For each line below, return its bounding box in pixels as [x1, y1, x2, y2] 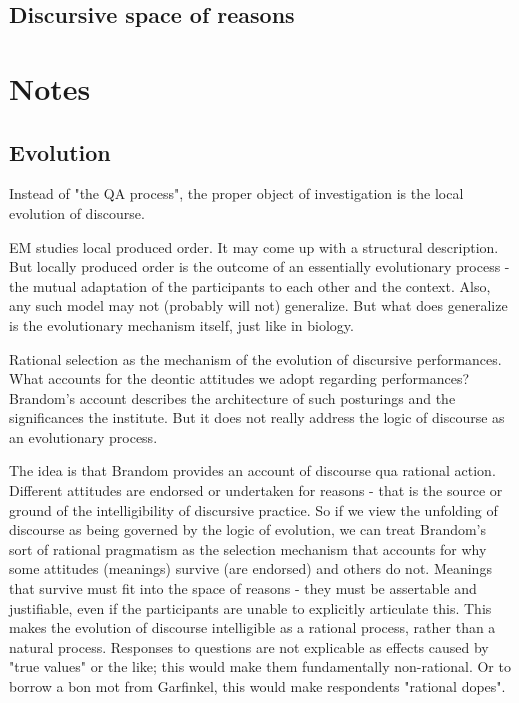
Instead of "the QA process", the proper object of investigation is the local [9, 183, 464, 204]
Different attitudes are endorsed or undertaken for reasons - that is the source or [9, 480, 503, 501]
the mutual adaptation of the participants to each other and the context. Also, [9, 275, 491, 296]
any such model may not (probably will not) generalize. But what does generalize [9, 295, 508, 316]
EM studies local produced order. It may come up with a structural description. [9, 236, 499, 257]
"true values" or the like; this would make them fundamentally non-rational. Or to [9, 656, 511, 677]
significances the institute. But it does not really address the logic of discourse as [9, 407, 505, 428]
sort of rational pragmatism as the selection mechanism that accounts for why [9, 538, 487, 559]
